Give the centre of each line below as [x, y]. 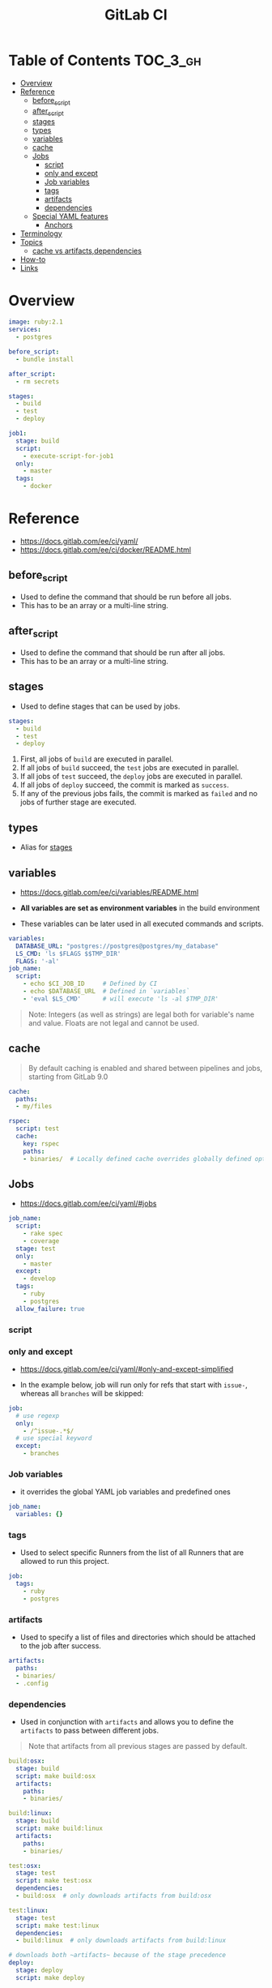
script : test [38, 1129]
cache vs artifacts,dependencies [87, 251]
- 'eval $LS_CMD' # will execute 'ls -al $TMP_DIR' [121, 999]
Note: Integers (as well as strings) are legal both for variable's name [141, 1014]
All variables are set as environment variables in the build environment [140, 908]
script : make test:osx [54, 1881]
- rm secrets [38, 381]
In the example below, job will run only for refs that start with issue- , [134, 1385]
